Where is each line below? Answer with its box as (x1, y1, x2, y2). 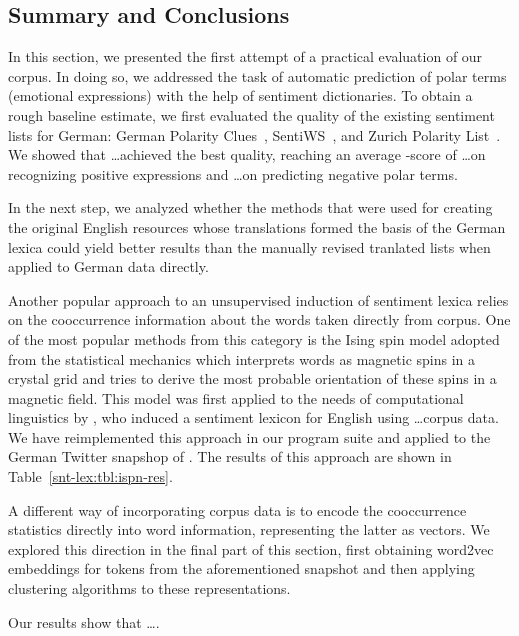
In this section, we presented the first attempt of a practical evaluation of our (8, 46, 483, 67)
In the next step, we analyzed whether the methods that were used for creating (8, 197, 493, 218)
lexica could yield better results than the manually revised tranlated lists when (8, 236, 491, 257)
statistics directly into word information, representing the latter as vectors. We (8, 519, 490, 540)
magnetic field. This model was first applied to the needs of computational (8, 387, 464, 408)
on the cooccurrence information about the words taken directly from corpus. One (8, 309, 511, 330)
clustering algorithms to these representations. (8, 578, 291, 599)
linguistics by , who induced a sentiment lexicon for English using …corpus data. (8, 407, 499, 428)
